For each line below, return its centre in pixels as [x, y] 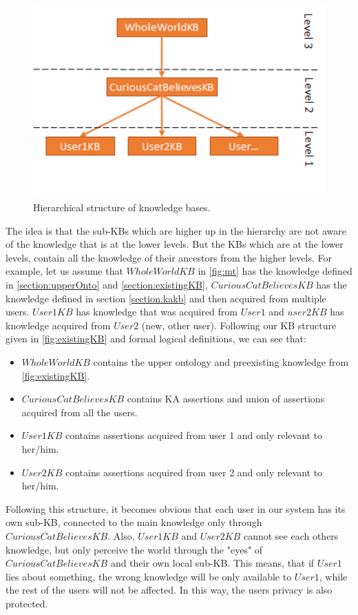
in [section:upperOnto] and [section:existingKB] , [107, 285]
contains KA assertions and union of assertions [226, 399]
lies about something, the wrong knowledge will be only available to [149, 576]
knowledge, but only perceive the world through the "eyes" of [134, 549]
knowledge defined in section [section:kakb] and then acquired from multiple [166, 298]
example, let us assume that [64, 271]
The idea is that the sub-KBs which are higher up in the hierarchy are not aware [176, 230]
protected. [27, 603]
